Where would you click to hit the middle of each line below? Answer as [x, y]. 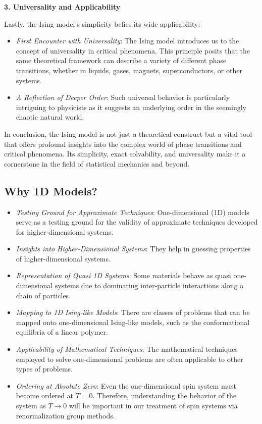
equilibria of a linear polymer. [62, 332]
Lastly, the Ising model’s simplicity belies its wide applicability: [102, 23]
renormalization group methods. [65, 415]
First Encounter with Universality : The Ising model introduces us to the [127, 41]
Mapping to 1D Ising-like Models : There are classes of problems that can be [133, 312]
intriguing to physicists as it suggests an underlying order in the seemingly [131, 107]
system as [31, 406]
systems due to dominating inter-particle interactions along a [149, 285]
